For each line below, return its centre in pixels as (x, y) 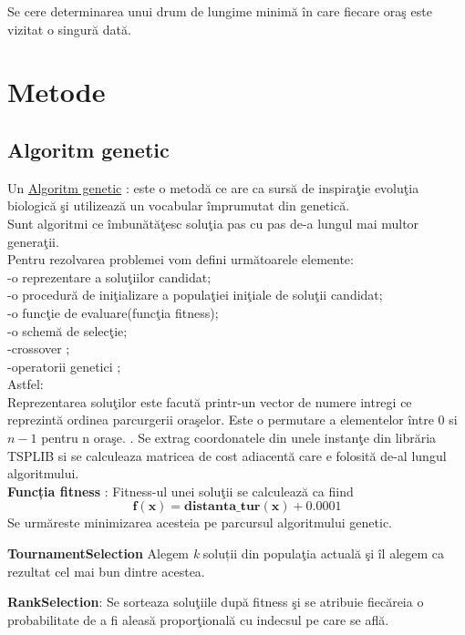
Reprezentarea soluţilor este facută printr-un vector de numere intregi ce (210, 401)
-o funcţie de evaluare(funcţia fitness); (113, 312)
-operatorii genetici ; (64, 366)
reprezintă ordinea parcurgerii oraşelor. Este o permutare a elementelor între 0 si (232, 420)
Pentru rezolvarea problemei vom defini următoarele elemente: (181, 259)
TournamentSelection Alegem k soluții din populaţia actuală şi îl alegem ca (226, 553)
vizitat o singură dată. (69, 29)
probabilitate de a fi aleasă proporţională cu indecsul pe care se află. (198, 619)
